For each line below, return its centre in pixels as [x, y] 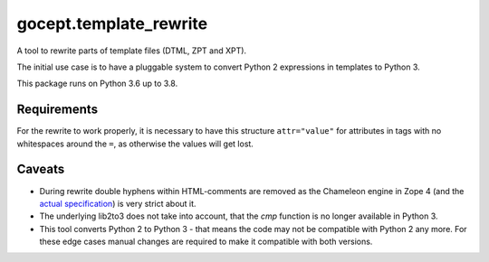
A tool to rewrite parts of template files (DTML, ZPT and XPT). [132, 51]
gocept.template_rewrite [112, 23]
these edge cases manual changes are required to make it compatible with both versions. [206, 242]
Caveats [41, 169]
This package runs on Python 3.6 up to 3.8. [97, 84]
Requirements [58, 110]
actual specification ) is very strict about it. [118, 203]
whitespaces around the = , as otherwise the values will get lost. [135, 144]
